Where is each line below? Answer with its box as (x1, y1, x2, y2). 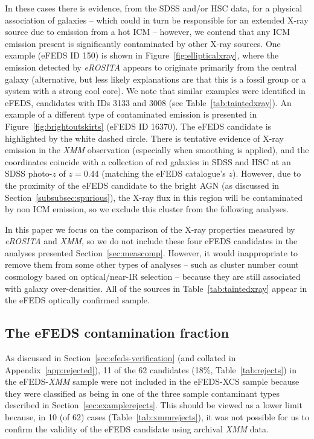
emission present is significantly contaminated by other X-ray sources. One (5, 37, 281, 49)
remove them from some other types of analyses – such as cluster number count (5, 258, 299, 271)
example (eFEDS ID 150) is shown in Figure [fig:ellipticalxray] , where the (5, 49, 279, 62)
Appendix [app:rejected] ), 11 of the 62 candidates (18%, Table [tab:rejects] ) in (5, 363, 296, 376)
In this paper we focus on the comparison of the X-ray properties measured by (5, 223, 295, 235)
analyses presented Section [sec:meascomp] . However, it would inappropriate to (5, 246, 298, 259)
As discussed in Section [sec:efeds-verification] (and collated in (5, 352, 236, 364)
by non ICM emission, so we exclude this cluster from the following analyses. (5, 203, 289, 215)
